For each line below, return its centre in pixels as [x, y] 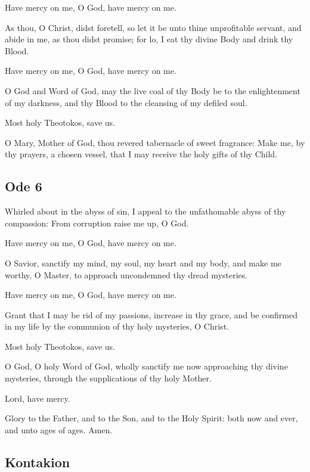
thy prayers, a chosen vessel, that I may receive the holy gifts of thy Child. [141, 154]
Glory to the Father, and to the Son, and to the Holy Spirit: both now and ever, [151, 418]
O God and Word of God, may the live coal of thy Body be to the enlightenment [153, 90]
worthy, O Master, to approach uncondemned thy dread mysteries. [126, 274]
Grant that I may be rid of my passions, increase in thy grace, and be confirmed [151, 314]
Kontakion [38, 462]
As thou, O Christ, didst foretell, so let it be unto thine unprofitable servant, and [153, 27]
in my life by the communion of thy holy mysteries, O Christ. [117, 326]
